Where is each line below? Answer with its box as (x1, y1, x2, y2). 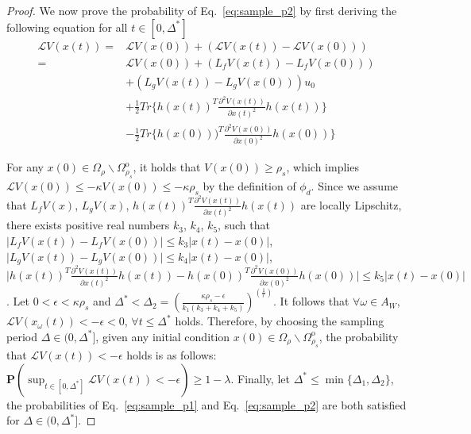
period (6, 328, 37, 344)
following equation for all (6, 18, 128, 35)
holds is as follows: (126, 347, 217, 363)
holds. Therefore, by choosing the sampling (175, 313, 384, 329)
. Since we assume (311, 177, 399, 194)
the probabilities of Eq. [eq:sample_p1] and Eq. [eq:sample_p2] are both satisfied (6, 396, 407, 413)
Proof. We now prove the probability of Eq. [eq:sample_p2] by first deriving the (6, 2, 397, 18)
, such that (218, 217, 270, 233)
